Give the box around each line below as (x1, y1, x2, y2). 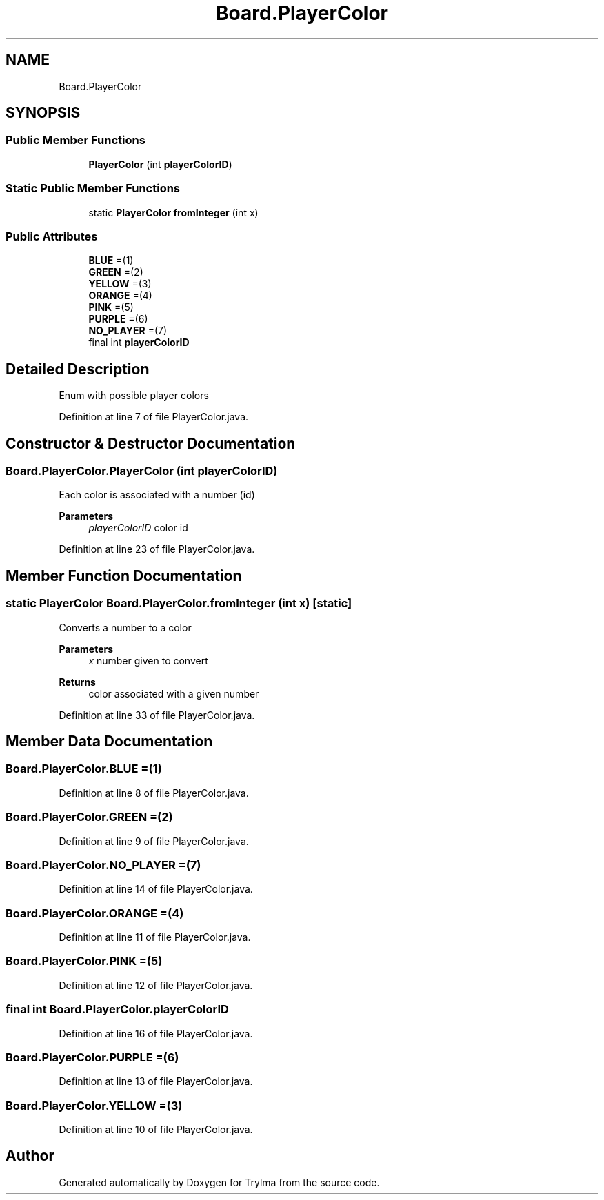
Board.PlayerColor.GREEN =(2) (6, 810, 173, 824)
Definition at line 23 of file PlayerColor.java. (59, 543, 255, 556)
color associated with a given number (88, 687, 259, 700)
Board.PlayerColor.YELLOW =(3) (6, 1098, 183, 1112)
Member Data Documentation (6, 733, 213, 751)
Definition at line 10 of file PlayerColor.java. (59, 1123, 253, 1136)
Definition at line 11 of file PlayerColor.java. (59, 931, 251, 944)
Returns (59, 675, 96, 688)
